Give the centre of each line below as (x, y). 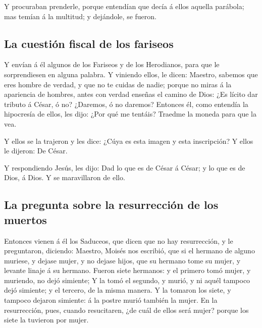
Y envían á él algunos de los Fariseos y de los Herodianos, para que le (112, 64)
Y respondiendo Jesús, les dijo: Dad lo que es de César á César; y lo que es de (125, 167)
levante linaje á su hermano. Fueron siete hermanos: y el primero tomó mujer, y (127, 270)
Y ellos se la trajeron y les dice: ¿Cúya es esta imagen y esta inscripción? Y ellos (129, 141)
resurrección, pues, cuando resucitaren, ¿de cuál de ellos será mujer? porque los (126, 310)
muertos (25, 219)
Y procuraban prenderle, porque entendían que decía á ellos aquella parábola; (124, 6)
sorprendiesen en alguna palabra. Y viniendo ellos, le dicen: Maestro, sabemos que (131, 74)
